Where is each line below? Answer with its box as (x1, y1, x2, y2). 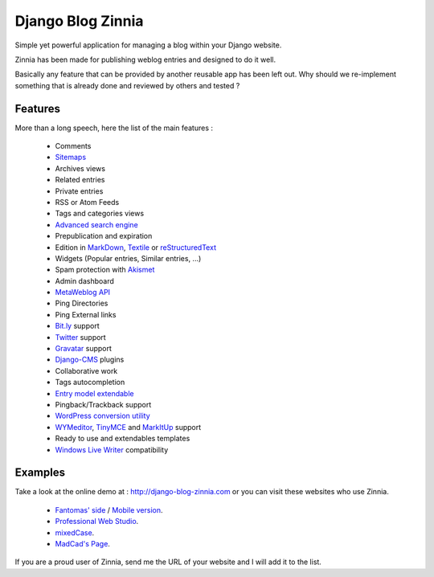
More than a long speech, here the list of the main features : (14, 123, 213, 133)
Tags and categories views (55, 209, 145, 219)
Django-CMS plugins (55, 354, 125, 365)
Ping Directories (55, 298, 108, 309)
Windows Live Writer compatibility (55, 444, 169, 454)
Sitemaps (55, 153, 87, 162)
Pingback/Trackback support (55, 400, 152, 409)
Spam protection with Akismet (55, 265, 155, 275)
